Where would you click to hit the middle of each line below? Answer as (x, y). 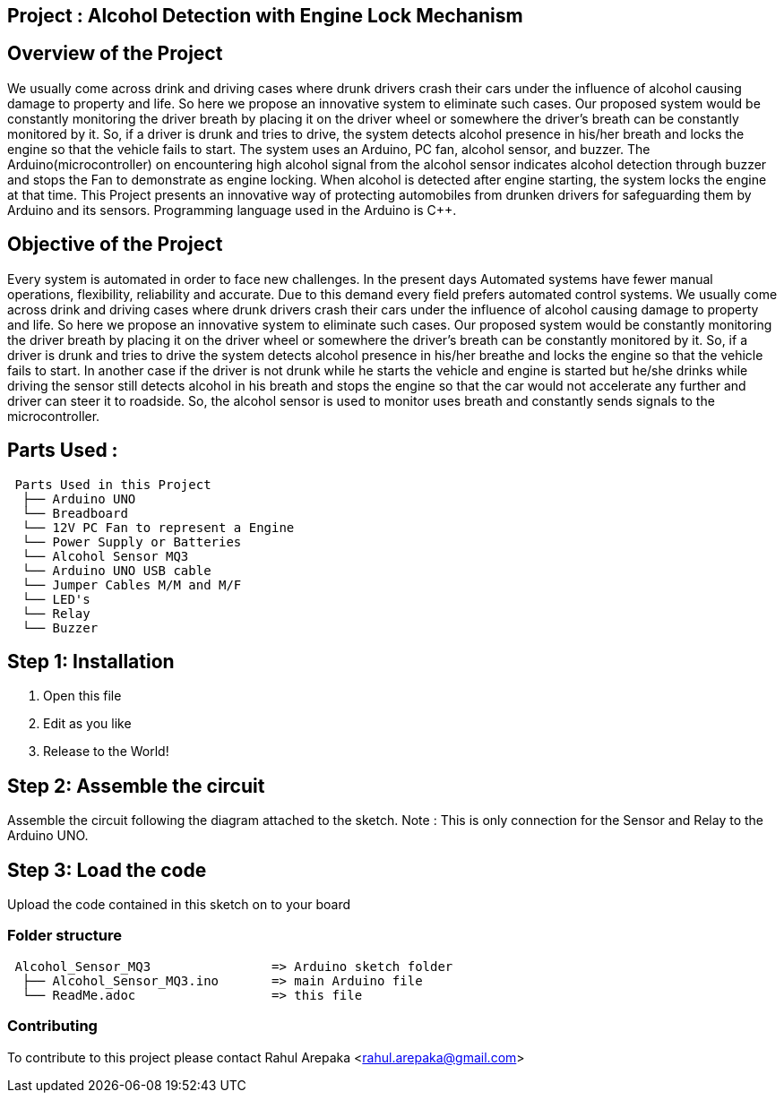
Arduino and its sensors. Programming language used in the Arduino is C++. (232, 210)
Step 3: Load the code (107, 870)
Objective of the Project (115, 245)
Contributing (52, 1026)
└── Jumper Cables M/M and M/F (132, 584)
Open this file (82, 696)
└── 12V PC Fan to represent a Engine (158, 527)
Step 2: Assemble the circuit (136, 786)
